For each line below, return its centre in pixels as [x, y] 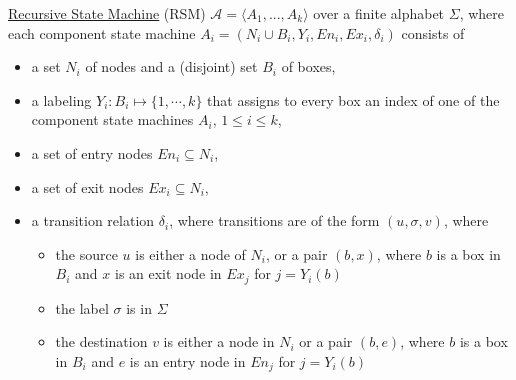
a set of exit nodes [87, 186]
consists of [433, 32]
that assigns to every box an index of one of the [353, 99]
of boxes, [308, 66]
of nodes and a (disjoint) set [171, 66]
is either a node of [190, 253]
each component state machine [102, 32]
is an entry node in [187, 360]
